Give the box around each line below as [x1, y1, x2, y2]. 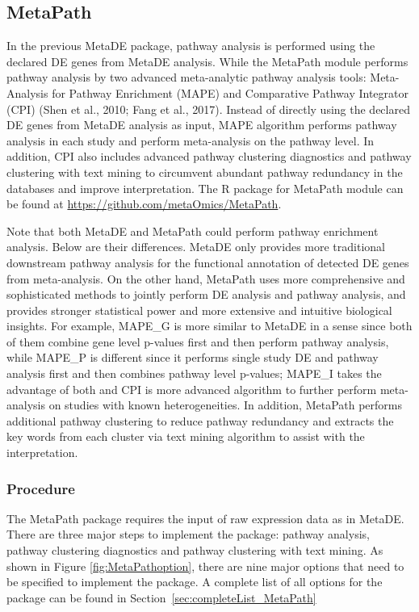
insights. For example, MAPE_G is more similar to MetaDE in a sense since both [6, 317, 413, 334]
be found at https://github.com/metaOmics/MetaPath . [6, 195, 282, 212]
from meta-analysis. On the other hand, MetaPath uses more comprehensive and [6, 270, 405, 287]
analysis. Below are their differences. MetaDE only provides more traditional [6, 238, 385, 255]
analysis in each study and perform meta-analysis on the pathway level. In [6, 132, 375, 149]
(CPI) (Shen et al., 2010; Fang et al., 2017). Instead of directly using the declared [6, 100, 410, 117]
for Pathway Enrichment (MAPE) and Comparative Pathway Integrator [52, 84, 409, 101]
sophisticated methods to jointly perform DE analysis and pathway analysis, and [6, 286, 406, 303]
